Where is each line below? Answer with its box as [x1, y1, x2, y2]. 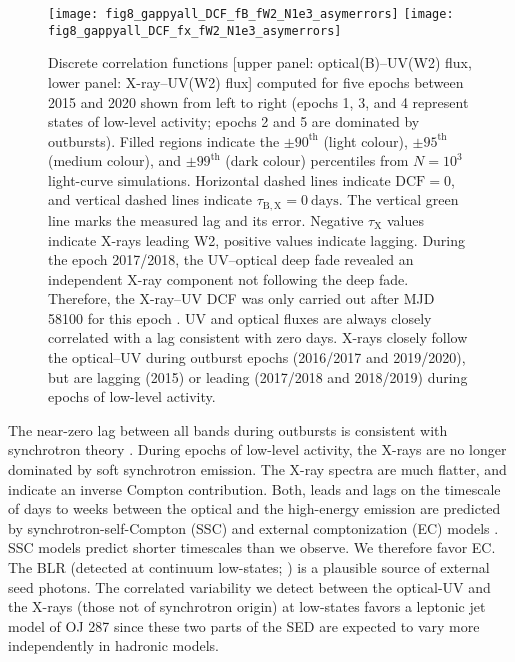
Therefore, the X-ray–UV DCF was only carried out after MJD [48, 288, 435, 309]
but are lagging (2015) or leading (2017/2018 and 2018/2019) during [48, 366, 468, 387]
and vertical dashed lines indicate [48, 189, 252, 210]
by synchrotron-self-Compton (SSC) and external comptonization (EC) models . [8, 517, 499, 538]
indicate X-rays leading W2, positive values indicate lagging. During [48, 229, 466, 250]
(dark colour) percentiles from [225, 150, 409, 171]
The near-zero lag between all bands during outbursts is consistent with [8, 419, 448, 440]
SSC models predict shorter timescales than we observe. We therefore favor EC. [8, 537, 496, 558]
